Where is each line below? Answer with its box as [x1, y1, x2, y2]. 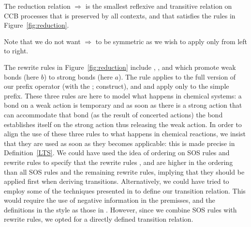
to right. [4, 46, 29, 56]
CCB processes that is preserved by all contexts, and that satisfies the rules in [4, 10, 236, 20]
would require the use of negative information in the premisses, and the [4, 195, 215, 205]
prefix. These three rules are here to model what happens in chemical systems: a [4, 90, 242, 100]
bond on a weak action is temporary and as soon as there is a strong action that [4, 100, 242, 110]
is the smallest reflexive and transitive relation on [85, 1, 232, 11]
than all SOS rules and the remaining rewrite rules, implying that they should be [4, 166, 245, 177]
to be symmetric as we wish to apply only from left [95, 36, 248, 46]
